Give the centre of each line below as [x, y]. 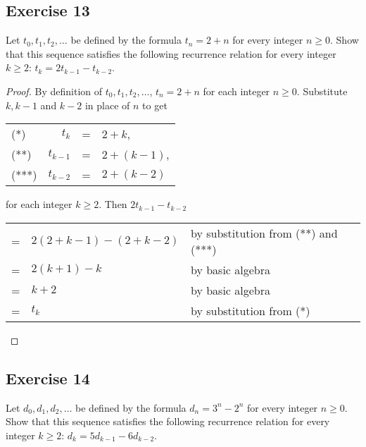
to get [155, 105]
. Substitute [322, 91]
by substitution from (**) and [264, 233]
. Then [113, 204]
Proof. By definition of [54, 91]
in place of [107, 105]
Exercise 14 [48, 378]
